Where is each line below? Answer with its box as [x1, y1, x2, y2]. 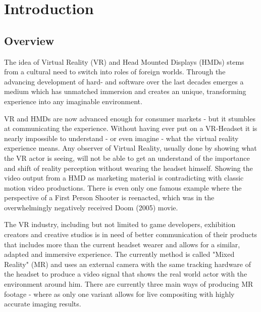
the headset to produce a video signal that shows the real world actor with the [4, 269, 247, 279]
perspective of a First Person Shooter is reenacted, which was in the [4, 192, 215, 203]
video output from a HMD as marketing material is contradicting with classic [4, 172, 244, 183]
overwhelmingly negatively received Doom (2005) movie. [4, 202, 178, 212]
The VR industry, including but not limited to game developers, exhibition [4, 219, 236, 230]
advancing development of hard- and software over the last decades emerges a [4, 76, 244, 86]
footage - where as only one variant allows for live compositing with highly [4, 288, 235, 299]
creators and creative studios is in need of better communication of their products [4, 229, 257, 240]
